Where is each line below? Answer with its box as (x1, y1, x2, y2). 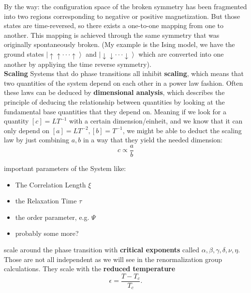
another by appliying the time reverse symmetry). (4, 59, 151, 69)
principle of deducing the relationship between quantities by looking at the (4, 96, 225, 107)
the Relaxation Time (15, 196, 77, 206)
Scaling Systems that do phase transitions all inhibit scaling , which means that (4, 68, 244, 78)
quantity (4, 116, 29, 126)
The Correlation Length (15, 179, 86, 189)
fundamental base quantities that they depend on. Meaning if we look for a (4, 106, 226, 116)
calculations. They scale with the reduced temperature (4, 263, 176, 274)
